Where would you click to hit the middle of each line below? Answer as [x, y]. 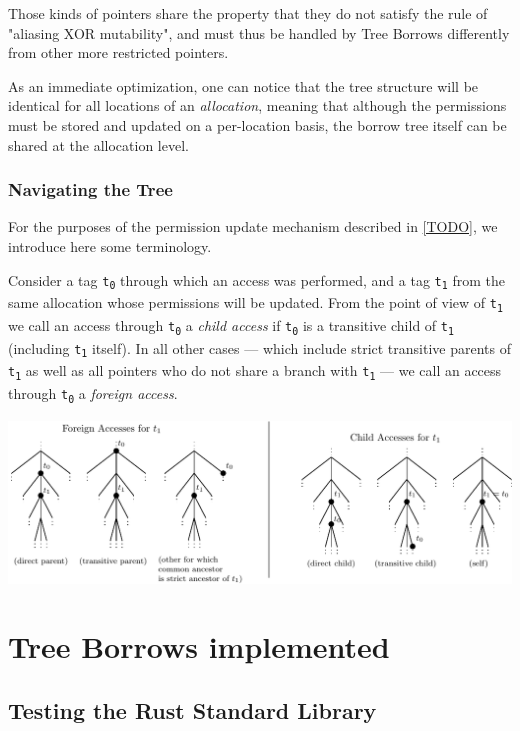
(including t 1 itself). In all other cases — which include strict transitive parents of [259, 348]
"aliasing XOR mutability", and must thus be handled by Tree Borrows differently [259, 32]
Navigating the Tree [90, 189]
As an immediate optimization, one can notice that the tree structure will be [243, 85]
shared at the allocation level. [98, 144]
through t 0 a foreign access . [93, 394]
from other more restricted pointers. [118, 52]
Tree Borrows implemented [199, 646]
